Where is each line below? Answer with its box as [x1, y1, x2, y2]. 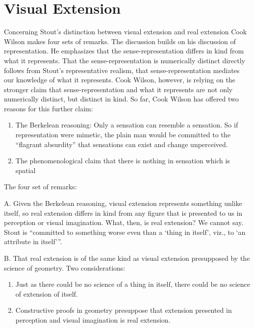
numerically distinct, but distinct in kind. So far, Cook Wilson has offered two [4, 94, 239, 104]
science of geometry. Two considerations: [4, 262, 126, 273]
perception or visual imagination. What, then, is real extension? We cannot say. [4, 217, 244, 227]
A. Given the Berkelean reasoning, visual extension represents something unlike [4, 198, 242, 208]
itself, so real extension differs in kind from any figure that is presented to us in [4, 207, 243, 218]
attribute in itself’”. [4, 236, 62, 247]
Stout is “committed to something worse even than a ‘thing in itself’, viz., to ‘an [4, 227, 246, 237]
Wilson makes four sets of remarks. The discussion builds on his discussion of [4, 36, 236, 46]
